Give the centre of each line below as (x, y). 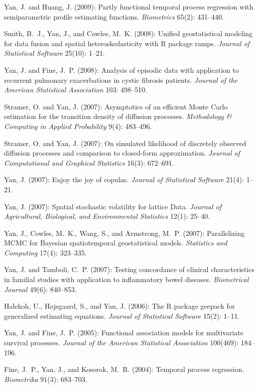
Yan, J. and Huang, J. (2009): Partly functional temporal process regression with (129, 7)
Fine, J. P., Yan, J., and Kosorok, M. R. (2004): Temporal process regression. (124, 369)
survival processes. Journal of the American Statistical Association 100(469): (121, 343)
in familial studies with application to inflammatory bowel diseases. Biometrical (126, 279)
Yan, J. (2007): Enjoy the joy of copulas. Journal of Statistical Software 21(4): (124, 179)
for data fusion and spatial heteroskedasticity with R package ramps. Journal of (127, 43)
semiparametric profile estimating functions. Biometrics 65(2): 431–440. (114, 16)
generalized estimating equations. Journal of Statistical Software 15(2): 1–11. (122, 315)
